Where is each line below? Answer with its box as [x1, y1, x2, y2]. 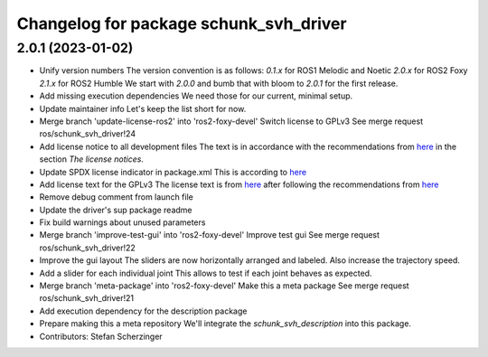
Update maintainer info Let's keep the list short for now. [39, 103, 247, 114]
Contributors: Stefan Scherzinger [39, 331, 163, 342]
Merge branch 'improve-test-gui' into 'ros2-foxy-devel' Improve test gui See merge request [39, 230, 380, 240]
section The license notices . [39, 154, 145, 164]
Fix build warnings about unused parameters [39, 217, 206, 228]
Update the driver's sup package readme [39, 204, 193, 215]
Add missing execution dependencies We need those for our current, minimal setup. [39, 90, 353, 101]
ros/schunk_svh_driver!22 [39, 242, 136, 253]
